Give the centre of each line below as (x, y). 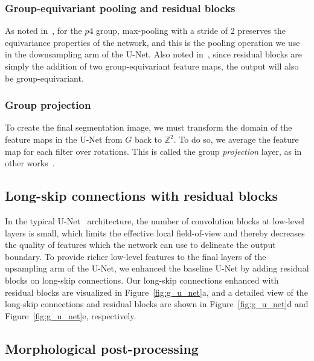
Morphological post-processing (102, 348)
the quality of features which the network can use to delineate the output (140, 245)
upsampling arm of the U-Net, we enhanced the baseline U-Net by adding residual (157, 268)
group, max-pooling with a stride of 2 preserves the (191, 31)
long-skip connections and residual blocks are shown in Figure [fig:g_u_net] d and (157, 304)
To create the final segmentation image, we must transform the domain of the (149, 127)
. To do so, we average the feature (236, 139)
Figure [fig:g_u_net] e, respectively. (71, 315)
